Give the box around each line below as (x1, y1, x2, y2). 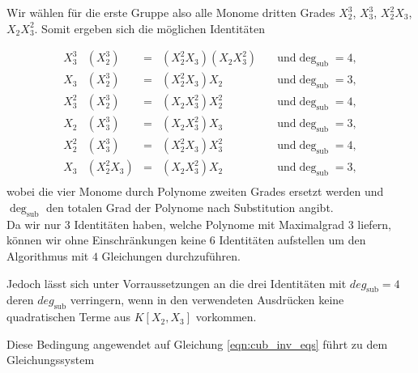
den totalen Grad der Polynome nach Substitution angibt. (45, 199, 334, 215)
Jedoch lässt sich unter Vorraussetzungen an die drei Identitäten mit (6, 274, 347, 291)
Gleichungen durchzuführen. (101, 247, 241, 264)
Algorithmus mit (6, 247, 89, 264)
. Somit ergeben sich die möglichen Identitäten (34, 19, 265, 36)
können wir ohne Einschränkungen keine (6, 231, 207, 248)
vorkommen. (195, 308, 257, 325)
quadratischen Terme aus (6, 308, 131, 325)
